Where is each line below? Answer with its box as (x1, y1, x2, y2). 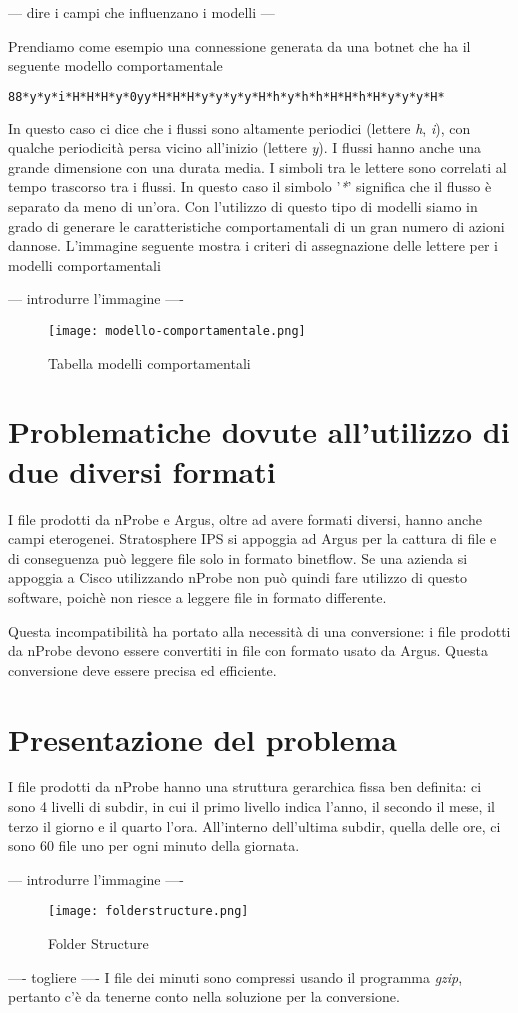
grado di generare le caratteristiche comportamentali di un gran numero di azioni (8, 215, 505, 236)
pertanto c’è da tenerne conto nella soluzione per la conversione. (8, 986, 400, 1007)
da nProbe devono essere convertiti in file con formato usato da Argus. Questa (8, 640, 488, 661)
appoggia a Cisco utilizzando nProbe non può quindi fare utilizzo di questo (8, 567, 467, 588)
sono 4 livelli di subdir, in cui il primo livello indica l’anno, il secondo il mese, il (8, 796, 495, 817)
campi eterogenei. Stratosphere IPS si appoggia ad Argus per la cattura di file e (8, 528, 497, 549)
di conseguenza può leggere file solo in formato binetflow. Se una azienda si (8, 547, 468, 568)
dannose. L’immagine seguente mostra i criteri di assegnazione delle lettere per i (8, 235, 498, 256)
